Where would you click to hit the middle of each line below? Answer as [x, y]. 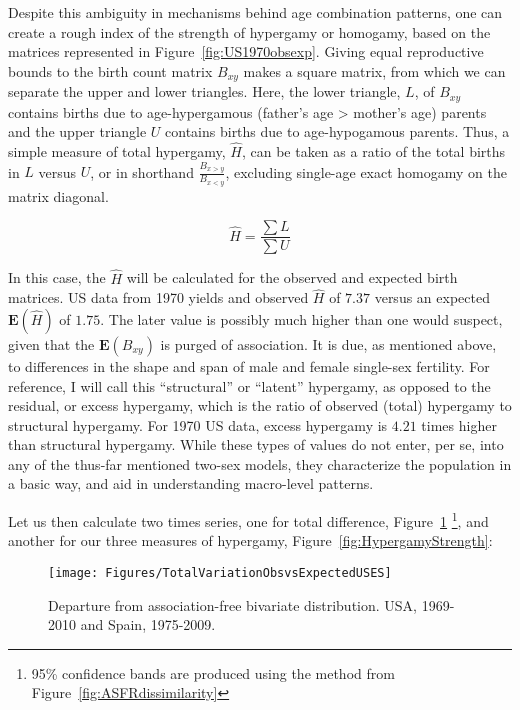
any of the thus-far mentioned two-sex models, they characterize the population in [260, 463]
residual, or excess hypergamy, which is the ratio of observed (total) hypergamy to [260, 405]
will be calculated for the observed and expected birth [292, 277]
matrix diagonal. [58, 195]
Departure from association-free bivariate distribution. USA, [232, 604]
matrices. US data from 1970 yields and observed [158, 297]
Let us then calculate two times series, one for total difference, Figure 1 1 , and [248, 519]
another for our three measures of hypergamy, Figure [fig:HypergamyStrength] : [250, 540]
